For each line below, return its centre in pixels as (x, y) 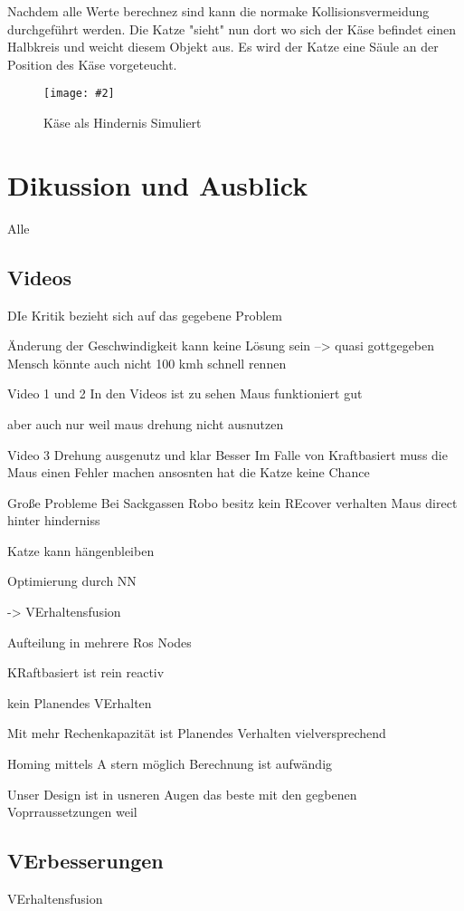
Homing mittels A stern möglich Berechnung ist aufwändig (170, 764)
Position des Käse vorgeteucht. (92, 64)
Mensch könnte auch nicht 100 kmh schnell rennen (147, 363)
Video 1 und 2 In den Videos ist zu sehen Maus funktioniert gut (185, 393)
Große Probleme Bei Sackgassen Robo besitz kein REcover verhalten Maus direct (232, 502)
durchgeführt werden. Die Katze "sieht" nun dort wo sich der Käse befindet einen (232, 29)
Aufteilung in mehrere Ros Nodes (99, 642)
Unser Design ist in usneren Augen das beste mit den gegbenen (182, 794)
